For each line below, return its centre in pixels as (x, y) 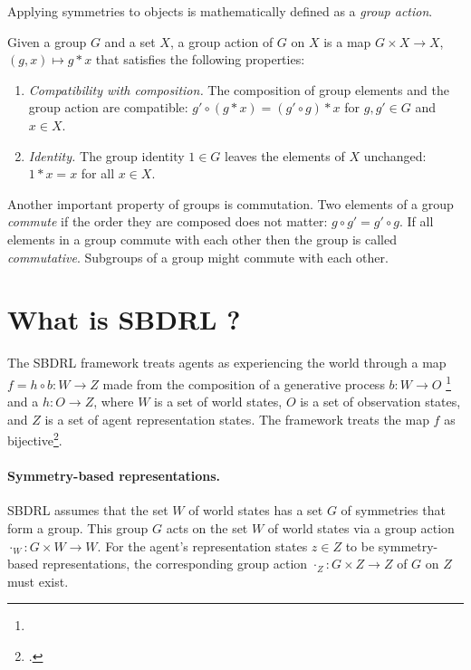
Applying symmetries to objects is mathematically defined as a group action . (220, 11)
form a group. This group (78, 527)
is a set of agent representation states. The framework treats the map (237, 419)
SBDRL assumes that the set (88, 510)
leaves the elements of (285, 155)
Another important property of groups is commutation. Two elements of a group (231, 203)
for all (98, 173)
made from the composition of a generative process (244, 383)
